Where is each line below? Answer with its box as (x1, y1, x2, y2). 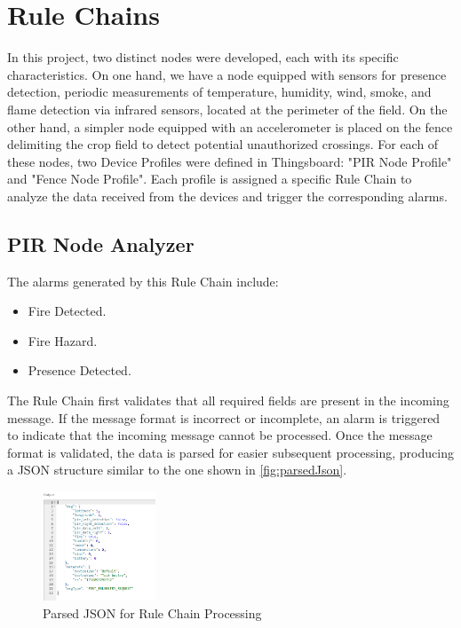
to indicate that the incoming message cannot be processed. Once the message (7, 426, 433, 444)
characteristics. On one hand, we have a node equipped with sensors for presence (7, 65, 447, 83)
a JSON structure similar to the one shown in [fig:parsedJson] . (7, 460, 347, 479)
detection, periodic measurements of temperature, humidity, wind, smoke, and (7, 82, 432, 101)
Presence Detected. (28, 361, 131, 380)
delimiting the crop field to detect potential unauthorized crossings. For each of (7, 135, 439, 153)
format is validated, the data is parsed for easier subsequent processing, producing (7, 443, 454, 461)
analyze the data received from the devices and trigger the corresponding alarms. (7, 186, 448, 205)
